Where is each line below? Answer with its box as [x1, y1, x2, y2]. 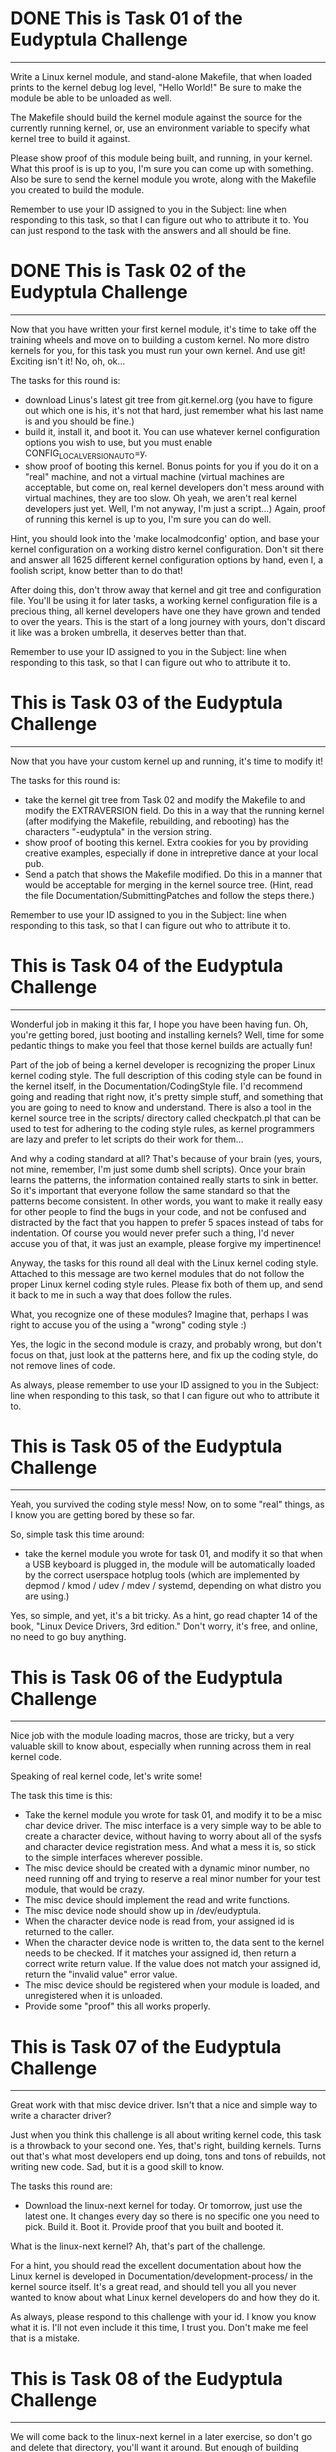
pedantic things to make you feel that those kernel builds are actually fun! [10, 1039, 313, 1051]
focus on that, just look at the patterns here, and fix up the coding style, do [10, 1348, 319, 1361]
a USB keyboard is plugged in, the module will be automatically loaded [24, 1558, 316, 1571]
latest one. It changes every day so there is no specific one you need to [24, 2210, 320, 2222]
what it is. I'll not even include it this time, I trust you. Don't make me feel [10, 2322, 309, 2334]
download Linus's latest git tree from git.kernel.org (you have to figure [24, 393, 314, 406]
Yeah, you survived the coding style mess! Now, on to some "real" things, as [10, 1498, 325, 1511]
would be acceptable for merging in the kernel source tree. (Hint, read [24, 878, 313, 891]
